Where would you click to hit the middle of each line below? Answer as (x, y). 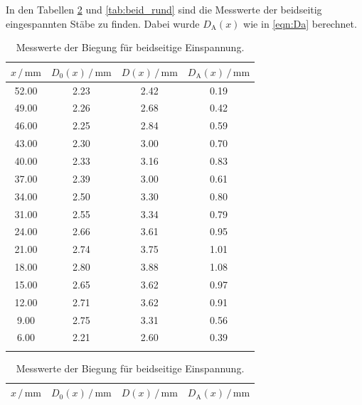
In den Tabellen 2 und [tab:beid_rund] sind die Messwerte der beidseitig (164, 9)
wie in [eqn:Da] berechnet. (300, 23)
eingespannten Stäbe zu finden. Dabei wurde (103, 23)
